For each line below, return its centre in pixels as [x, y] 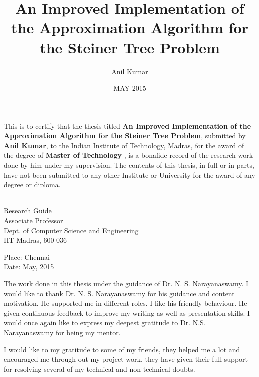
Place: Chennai [27, 257]
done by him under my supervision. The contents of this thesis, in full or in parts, [129, 165]
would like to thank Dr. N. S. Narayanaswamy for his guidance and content [119, 293]
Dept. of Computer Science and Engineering [71, 230]
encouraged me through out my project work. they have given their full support [126, 359]
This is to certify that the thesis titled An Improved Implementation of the [128, 125]
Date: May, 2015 [29, 267]
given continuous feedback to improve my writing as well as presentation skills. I [127, 312]
